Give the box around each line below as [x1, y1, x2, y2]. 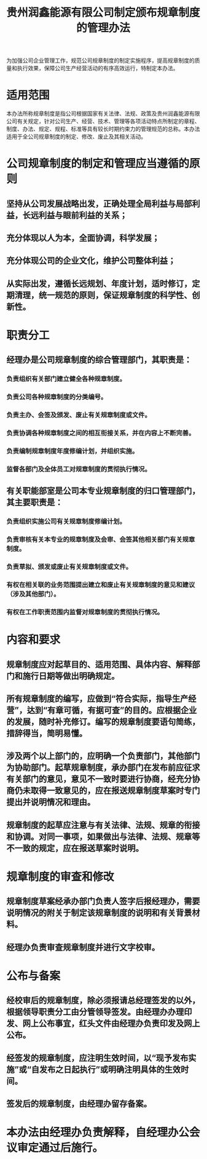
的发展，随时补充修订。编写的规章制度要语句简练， [6, 716, 200, 727]
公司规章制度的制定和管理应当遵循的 [6, 157, 190, 171]
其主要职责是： [6, 497, 63, 508]
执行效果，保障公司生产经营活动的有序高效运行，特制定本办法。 [17, 65, 179, 72]
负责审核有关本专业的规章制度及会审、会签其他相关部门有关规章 [6, 536, 195, 544]
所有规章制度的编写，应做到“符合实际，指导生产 [6, 693, 189, 704]
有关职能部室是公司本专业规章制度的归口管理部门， [6, 486, 200, 496]
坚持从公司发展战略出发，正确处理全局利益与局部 [6, 198, 192, 209]
